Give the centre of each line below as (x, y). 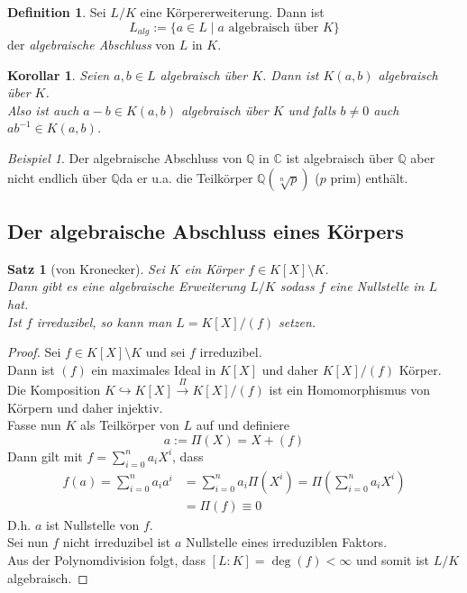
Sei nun (28, 542)
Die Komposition (54, 390)
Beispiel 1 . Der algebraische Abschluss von (125, 158)
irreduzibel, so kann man (104, 321)
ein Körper (214, 268)
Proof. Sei (34, 352)
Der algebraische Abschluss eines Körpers (206, 231)
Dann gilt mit (45, 456)
